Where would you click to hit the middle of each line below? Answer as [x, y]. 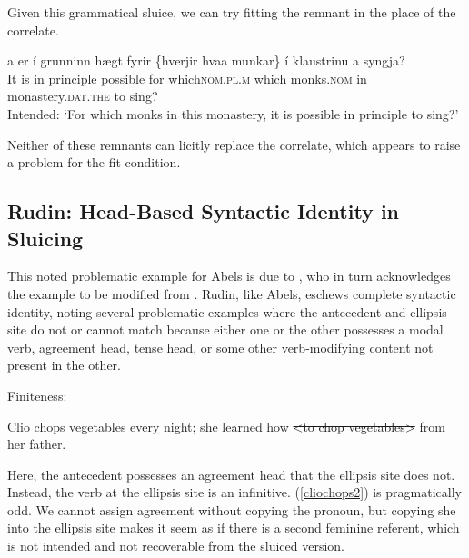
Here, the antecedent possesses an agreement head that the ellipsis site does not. [231, 474]
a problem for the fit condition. [94, 162]
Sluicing [45, 238]
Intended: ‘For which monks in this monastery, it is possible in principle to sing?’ [233, 113]
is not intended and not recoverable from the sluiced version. [176, 546]
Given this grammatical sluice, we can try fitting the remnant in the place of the [232, 12]
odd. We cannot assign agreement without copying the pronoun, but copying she [232, 509]
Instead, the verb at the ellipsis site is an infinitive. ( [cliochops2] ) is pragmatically [234, 492]
